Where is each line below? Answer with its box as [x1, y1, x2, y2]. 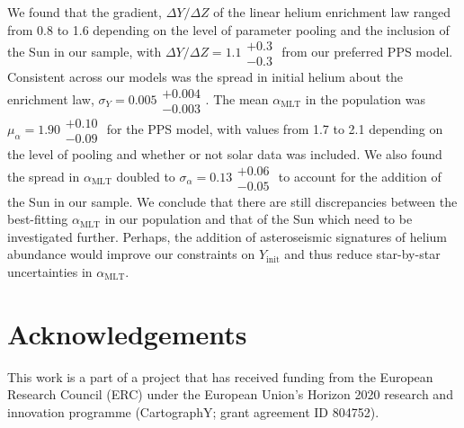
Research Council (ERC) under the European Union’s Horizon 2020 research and [7, 385, 453, 404]
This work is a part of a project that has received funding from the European [7, 367, 433, 386]
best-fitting [7, 210, 68, 228]
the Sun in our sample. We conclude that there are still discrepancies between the [7, 192, 458, 210]
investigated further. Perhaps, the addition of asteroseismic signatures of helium [7, 227, 448, 245]
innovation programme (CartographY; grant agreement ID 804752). [7, 402, 379, 421]
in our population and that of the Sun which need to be [104, 210, 413, 228]
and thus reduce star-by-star [284, 245, 441, 263]
